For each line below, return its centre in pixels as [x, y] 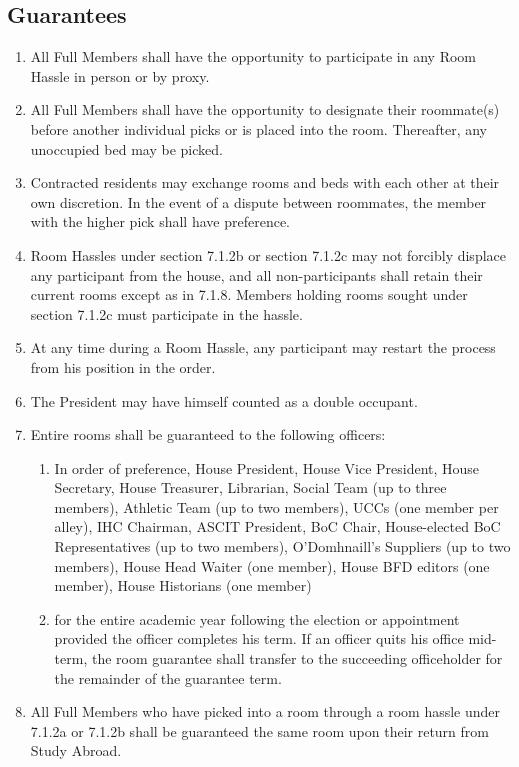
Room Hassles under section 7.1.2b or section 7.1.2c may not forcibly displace [268, 254]
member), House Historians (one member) [183, 585]
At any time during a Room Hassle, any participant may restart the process [263, 347]
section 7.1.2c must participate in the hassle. [166, 313]
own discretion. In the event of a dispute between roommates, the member [258, 201]
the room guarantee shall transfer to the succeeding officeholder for [297, 658]
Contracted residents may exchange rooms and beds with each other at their [265, 182]
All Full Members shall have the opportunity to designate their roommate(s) [265, 109]
